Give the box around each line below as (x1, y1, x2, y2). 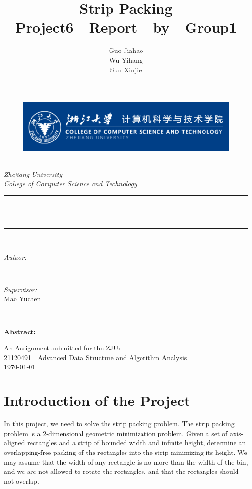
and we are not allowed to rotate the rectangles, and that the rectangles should (4, 466, 239, 476)
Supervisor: (4, 284, 37, 294)
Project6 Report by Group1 (15, 17, 237, 37)
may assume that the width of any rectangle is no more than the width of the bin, (4, 456, 248, 467)
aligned (4, 437, 25, 448)
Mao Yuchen (4, 294, 41, 304)
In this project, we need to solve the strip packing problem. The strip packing (4, 419, 235, 429)
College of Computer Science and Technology (4, 178, 137, 189)
